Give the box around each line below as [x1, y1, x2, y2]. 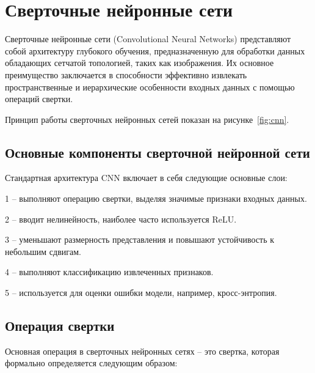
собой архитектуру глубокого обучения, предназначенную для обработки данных [5, 44, 305, 57]
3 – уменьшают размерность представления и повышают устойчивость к [5, 233, 274, 246]
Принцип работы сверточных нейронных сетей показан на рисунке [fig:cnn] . [5, 113, 289, 125]
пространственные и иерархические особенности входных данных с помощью [5, 80, 295, 93]
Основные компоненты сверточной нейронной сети [5, 142, 310, 161]
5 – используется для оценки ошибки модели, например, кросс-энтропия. [5, 286, 277, 299]
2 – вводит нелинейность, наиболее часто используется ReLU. [5, 212, 237, 225]
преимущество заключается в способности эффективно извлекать [5, 68, 247, 81]
